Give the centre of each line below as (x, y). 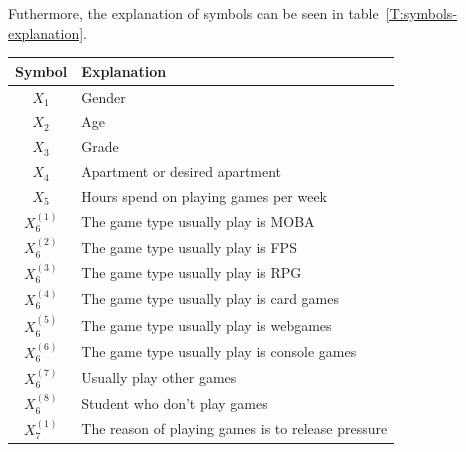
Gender (103, 96)
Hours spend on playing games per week (204, 195)
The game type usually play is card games (210, 298)
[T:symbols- (421, 13)
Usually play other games (159, 377)
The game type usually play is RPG (191, 272)
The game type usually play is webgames (206, 324)
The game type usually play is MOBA (198, 221)
